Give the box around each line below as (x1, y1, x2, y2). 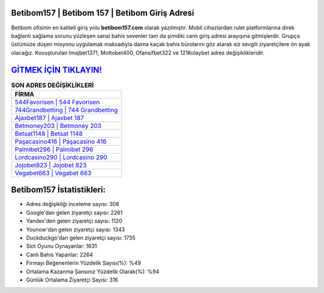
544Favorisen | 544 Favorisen (14, 98, 100, 106)
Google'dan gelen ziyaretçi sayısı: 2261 (26, 209, 123, 216)
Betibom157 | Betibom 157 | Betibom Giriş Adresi (11, 8, 194, 18)
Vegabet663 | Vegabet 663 (14, 169, 92, 177)
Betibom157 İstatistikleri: (11, 185, 106, 195)
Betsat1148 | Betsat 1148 (14, 129, 83, 137)
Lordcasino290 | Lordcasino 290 (14, 153, 107, 162)
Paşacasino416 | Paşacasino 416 (14, 137, 107, 145)
